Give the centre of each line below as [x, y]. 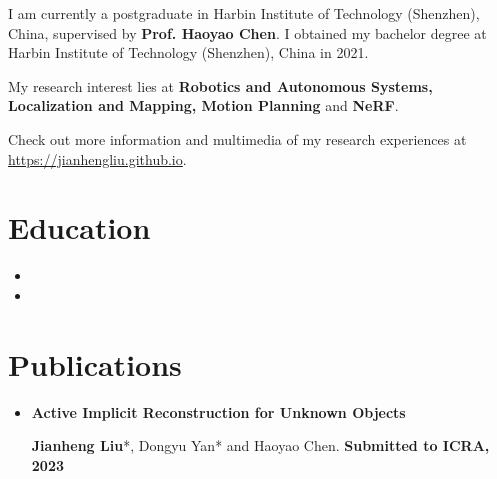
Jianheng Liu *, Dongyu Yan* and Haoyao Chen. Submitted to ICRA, [260, 445]
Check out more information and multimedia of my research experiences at [237, 138]
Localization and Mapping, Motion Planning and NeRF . [203, 105]
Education [79, 227]
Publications [95, 363]
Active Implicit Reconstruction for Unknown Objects [218, 411]
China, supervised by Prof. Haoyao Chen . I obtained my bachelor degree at [247, 32]
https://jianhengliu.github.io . [97, 158]
